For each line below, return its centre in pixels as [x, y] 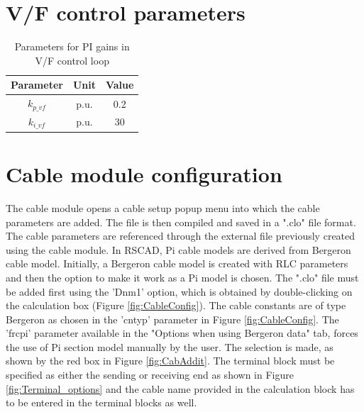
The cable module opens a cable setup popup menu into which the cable [163, 207]
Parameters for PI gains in [72, 46]
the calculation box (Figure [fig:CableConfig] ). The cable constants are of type [176, 305]
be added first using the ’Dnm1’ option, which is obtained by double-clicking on [179, 291]
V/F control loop [72, 60]
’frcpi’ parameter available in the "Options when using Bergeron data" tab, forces [182, 333]
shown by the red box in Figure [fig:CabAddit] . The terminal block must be [170, 361]
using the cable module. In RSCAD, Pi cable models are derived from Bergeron [178, 249]
